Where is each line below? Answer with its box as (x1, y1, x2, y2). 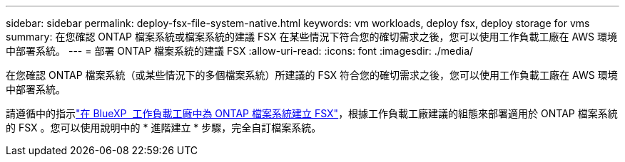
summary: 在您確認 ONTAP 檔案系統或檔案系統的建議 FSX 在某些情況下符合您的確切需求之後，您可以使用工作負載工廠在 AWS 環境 (6, 31, 618, 43)
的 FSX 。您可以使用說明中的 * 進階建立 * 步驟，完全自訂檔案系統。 (6, 121, 322, 134)
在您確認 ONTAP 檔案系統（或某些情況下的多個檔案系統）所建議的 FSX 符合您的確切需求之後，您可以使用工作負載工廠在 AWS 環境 (6, 69, 618, 81)
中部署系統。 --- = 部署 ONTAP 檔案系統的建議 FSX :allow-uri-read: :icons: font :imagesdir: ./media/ (6, 45, 474, 57)
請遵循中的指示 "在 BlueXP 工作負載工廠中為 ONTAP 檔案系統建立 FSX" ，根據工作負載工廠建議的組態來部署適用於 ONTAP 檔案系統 (6, 107, 618, 119)
